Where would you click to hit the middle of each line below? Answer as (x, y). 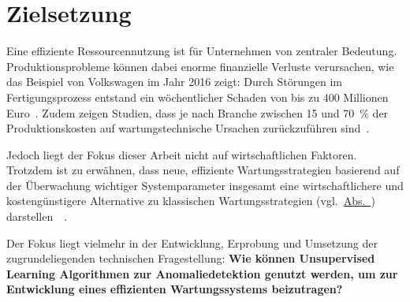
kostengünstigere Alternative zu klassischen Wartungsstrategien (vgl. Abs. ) (191, 201)
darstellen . (37, 216)
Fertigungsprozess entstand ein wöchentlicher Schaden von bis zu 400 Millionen (198, 97)
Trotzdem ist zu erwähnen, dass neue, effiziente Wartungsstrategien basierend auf (203, 170)
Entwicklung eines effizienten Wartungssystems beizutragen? (175, 289)
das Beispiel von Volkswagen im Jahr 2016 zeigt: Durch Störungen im (174, 82)
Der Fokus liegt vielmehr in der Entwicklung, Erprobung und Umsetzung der (192, 242)
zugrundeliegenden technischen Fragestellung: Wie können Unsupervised (191, 258)
